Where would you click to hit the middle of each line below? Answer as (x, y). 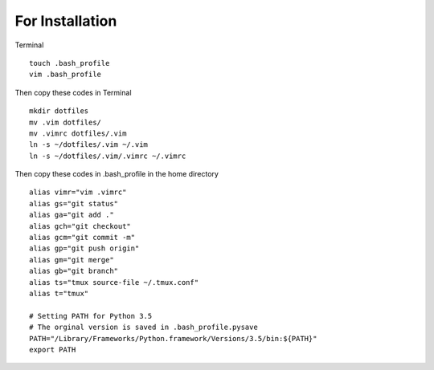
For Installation (66, 21)
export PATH (53, 350)
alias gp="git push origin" (84, 248)
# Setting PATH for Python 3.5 (91, 316)
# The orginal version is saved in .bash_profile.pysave (144, 327)
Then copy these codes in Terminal (73, 92)
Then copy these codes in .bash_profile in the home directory (117, 174)
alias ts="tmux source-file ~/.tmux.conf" (114, 282)
